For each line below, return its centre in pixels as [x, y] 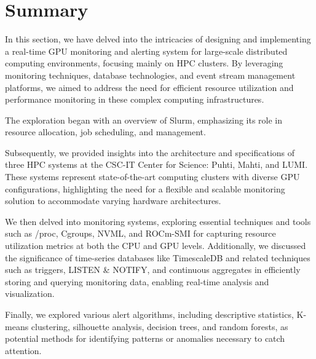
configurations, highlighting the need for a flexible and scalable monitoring [145, 188]
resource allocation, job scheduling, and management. [105, 132]
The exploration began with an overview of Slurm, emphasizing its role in [144, 120]
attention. [23, 350]
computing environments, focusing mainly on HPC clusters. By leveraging [144, 63]
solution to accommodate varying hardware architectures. [113, 201]
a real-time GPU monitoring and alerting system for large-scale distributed [146, 51]
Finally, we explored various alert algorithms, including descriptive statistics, [149, 314]
